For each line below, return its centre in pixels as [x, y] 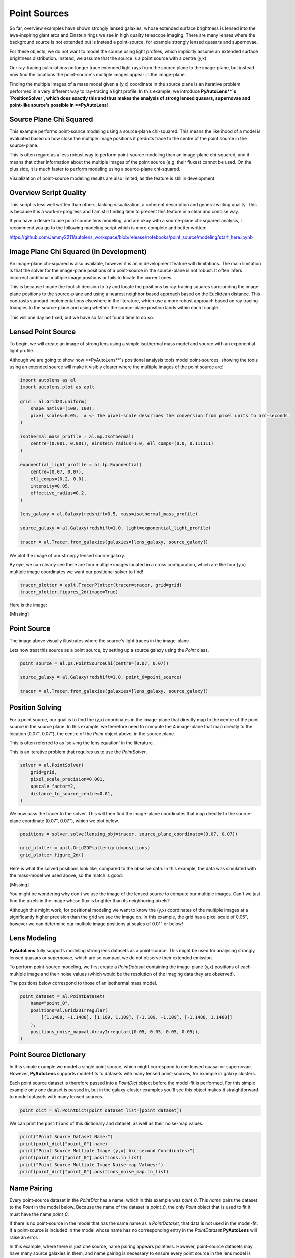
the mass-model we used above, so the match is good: [66, 875]
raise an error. [24, 1237]
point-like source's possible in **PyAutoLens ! [59, 105]
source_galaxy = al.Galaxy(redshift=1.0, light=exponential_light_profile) [116, 528]
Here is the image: [28, 605]
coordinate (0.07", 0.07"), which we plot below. [70, 821]
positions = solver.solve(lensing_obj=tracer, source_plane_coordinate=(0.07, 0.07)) [129, 834]
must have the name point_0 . [39, 1214]
